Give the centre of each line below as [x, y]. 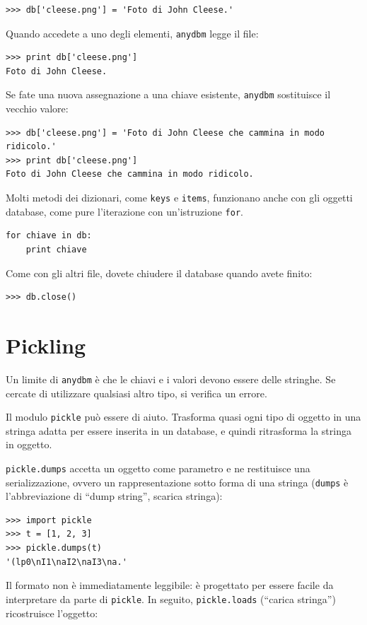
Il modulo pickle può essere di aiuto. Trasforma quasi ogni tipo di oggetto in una [183, 417]
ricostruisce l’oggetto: [52, 613]
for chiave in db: [49, 236]
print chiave [56, 249]
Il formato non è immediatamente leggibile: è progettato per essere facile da [170, 585]
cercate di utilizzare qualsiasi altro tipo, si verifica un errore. [136, 393]
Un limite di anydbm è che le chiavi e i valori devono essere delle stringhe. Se [171, 379]
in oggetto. [29, 444]
